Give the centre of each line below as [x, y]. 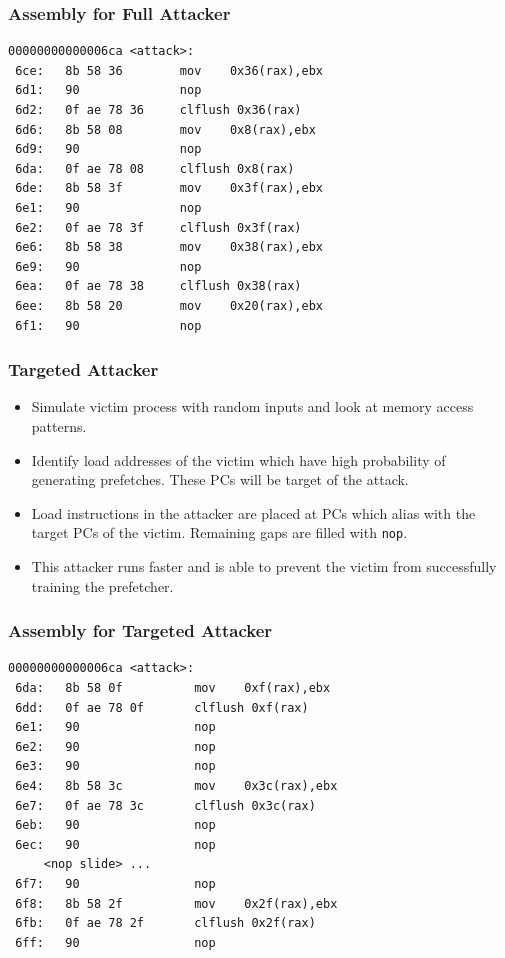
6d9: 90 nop [108, 149]
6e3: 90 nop [115, 766]
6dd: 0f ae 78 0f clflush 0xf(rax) [162, 707]
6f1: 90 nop [108, 325]
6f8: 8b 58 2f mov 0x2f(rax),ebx [176, 903]
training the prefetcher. [102, 585]
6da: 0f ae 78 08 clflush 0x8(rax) [155, 168]
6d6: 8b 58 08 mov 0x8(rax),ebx [165, 129]
